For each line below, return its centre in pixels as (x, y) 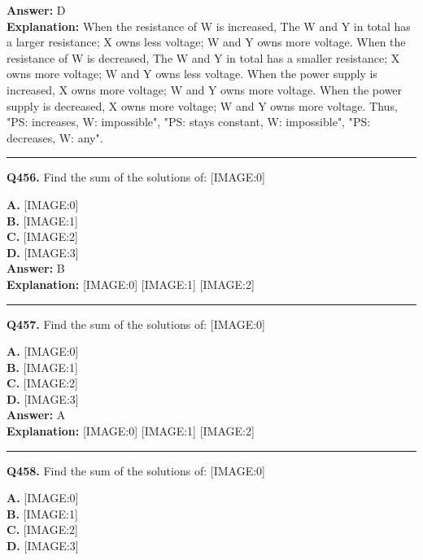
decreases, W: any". (55, 137)
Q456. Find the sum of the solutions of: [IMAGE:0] (136, 177)
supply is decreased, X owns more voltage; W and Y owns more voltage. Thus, (202, 105)
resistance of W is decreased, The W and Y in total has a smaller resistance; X (203, 57)
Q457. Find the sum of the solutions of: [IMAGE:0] (136, 324)
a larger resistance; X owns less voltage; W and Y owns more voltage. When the (206, 42)
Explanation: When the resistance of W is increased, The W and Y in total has (209, 26)
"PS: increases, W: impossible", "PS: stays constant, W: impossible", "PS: (189, 122)
